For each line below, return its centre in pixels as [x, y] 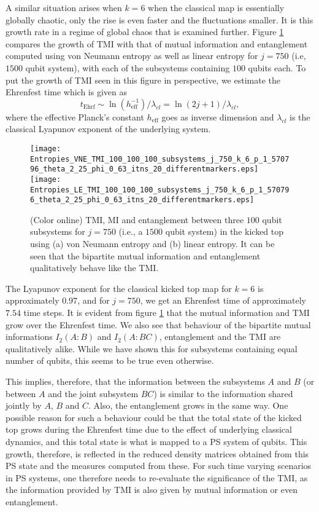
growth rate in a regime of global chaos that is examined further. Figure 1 [145, 32]
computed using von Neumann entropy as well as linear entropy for [132, 56]
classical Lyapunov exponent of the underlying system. [108, 129]
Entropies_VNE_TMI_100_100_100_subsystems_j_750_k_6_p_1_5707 [160, 159]
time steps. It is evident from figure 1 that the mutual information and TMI [167, 313]
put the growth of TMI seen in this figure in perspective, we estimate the [143, 80]
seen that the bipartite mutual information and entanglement [145, 255]
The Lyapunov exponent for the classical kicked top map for [119, 288]
